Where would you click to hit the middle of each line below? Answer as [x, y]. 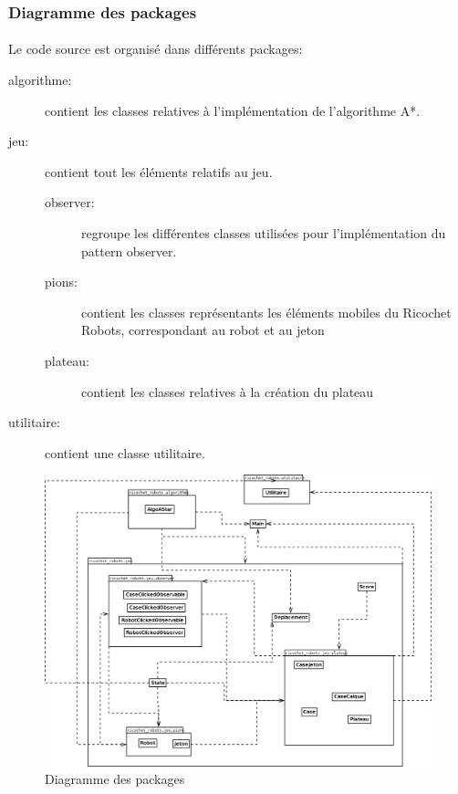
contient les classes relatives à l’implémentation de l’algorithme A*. [233, 110]
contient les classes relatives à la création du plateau [228, 391]
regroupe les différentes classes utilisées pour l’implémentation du [264, 233]
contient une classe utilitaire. [125, 452]
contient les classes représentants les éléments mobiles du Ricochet [266, 312]
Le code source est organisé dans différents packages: [156, 49]
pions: [61, 282]
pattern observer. [129, 251]
